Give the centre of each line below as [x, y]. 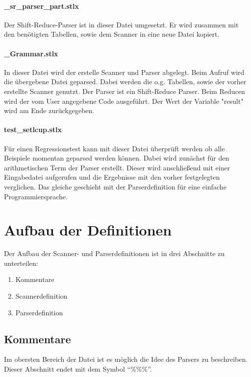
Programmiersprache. [36, 196]
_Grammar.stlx [31, 53]
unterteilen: [21, 263]
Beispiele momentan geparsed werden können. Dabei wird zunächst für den [117, 158]
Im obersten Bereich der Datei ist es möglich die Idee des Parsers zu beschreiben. [126, 359]
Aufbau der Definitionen [88, 230]
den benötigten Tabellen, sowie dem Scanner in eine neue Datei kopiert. [112, 34]
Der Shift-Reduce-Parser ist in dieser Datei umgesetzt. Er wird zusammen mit [121, 24]
